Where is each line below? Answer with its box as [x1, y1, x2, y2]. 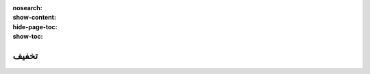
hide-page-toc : [12, 22, 58, 31]
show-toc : [12, 33, 43, 41]
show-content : [12, 14, 56, 22]
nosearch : [12, 4, 42, 12]
